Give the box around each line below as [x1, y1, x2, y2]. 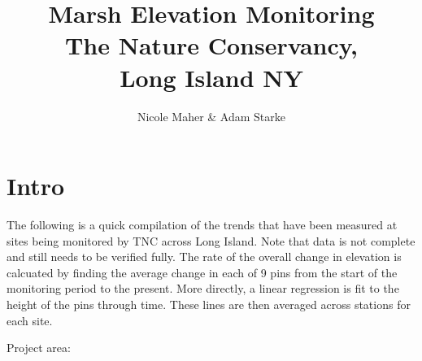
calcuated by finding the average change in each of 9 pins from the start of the [7, 263, 398, 281]
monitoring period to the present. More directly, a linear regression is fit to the [7, 280, 399, 297]
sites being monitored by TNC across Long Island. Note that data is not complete [7, 232, 415, 249]
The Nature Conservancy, [64, 28, 359, 62]
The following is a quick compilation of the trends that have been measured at [7, 216, 398, 233]
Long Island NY [120, 60, 303, 94]
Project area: [7, 339, 71, 356]
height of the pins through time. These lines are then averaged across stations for [7, 296, 411, 312]
